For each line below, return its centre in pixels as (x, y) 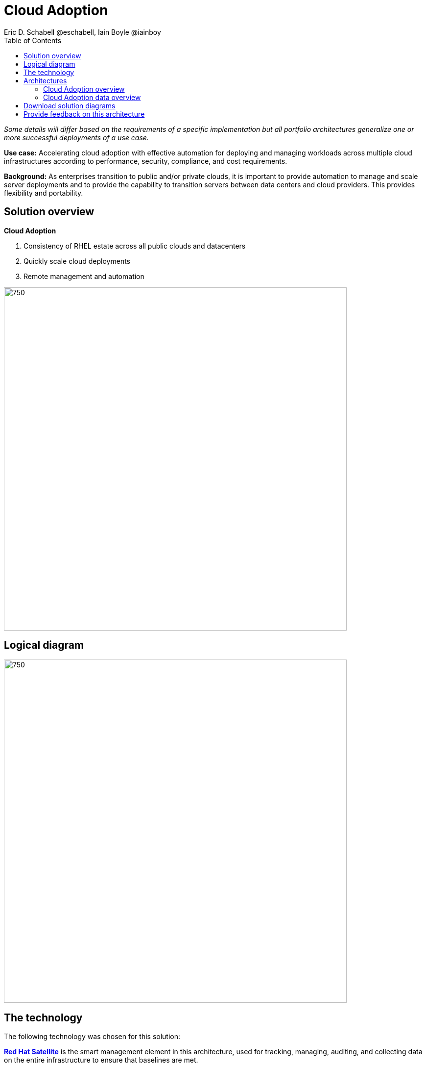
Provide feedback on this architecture (84, 114)
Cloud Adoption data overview (92, 97)
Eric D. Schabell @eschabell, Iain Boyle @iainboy (83, 32)
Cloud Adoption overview (84, 89)
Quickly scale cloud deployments (77, 261)
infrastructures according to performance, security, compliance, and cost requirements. (146, 161)
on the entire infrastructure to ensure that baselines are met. (101, 1060)
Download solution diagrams (70, 105)
